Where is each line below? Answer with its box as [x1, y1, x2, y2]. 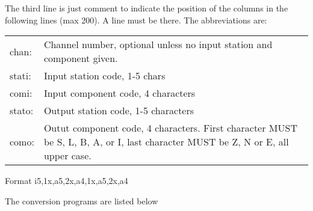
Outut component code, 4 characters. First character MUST [43, 121, 297, 135]
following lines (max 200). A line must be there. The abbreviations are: [5, 13, 267, 26]
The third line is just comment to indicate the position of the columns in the [5, 2, 288, 14]
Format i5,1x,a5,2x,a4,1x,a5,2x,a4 [5, 174, 128, 187]
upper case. [43, 148, 91, 163]
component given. [43, 51, 118, 66]
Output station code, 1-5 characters [43, 103, 194, 118]
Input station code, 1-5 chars [43, 69, 166, 83]
